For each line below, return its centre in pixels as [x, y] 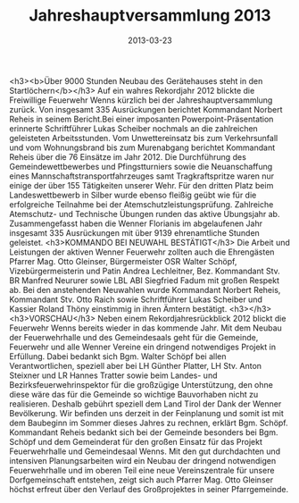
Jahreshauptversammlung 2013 [150, 16]
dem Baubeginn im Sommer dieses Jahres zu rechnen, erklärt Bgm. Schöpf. [149, 423]
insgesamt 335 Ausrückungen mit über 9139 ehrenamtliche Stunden [135, 232]
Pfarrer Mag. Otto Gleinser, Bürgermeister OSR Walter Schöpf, [123, 261]
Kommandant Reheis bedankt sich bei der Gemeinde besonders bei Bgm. [144, 432]
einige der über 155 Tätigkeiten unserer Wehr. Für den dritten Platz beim [141, 185]
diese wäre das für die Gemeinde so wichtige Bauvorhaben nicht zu [134, 394]
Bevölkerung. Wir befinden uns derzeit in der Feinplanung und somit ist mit [146, 413]
